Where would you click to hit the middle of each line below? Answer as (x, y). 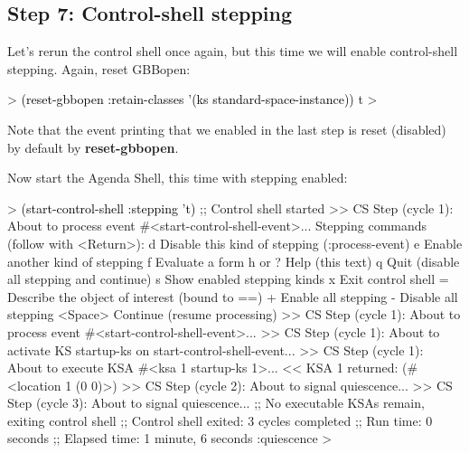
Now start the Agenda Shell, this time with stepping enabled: (178, 178)
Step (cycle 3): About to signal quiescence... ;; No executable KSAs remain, (216, 403)
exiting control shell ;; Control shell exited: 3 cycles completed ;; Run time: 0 (220, 420)
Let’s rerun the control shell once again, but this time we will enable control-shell (233, 51)
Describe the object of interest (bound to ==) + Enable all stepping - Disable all (233, 296)
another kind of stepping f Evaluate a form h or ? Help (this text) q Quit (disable (234, 261)
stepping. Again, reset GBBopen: (99, 68)
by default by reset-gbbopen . (93, 147)
